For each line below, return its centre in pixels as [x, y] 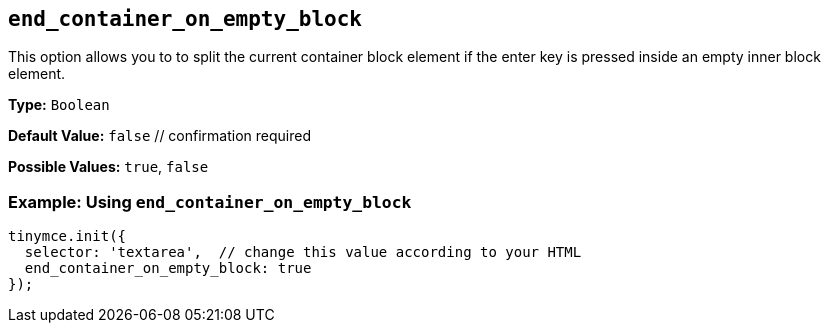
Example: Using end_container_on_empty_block [210, 201]
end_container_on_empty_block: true [168, 268]
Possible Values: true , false [108, 167]
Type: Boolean [59, 105]
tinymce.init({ [67, 236]
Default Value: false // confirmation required [160, 136]
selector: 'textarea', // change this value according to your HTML [303, 252]
